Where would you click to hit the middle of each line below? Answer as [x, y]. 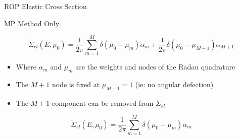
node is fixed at [76, 84]
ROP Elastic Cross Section [45, 6]
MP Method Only [32, 23]
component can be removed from [103, 103]
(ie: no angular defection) [174, 84]
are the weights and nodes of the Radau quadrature [155, 67]
